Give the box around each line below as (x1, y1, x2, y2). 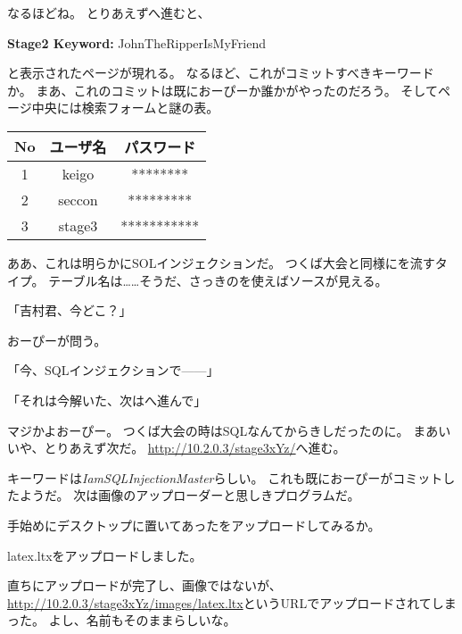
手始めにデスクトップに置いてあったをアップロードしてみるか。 (7, 515, 381, 534)
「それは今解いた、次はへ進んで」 (7, 390, 207, 409)
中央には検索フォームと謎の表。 (31, 98, 219, 117)
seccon (58, 188, 98, 210)
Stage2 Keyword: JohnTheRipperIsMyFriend (7, 33, 266, 52)
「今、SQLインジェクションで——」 (7, 361, 219, 380)
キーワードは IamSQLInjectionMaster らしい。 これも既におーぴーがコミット (7, 468, 443, 487)
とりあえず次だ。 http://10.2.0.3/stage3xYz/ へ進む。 (44, 438, 346, 457)
